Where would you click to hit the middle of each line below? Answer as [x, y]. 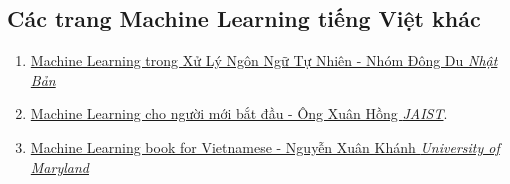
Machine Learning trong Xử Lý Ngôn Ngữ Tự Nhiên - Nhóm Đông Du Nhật [264, 60]
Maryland [59, 166]
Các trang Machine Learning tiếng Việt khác [244, 18]
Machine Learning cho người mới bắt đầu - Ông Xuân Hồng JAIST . [239, 113]
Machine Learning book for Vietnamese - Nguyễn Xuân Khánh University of [265, 146]
